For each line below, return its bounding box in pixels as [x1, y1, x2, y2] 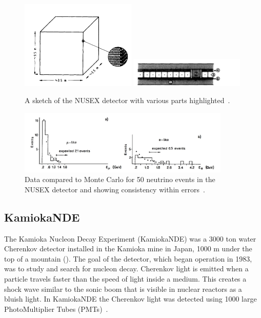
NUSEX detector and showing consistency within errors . [25, 184, 205, 194]
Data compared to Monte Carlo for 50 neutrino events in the [25, 174, 215, 185]
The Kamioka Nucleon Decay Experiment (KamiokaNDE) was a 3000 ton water [4, 233, 256, 244]
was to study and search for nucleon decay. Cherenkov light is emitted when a [4, 263, 249, 274]
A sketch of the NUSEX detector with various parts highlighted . [25, 95, 230, 106]
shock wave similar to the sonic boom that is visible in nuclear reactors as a [4, 283, 242, 294]
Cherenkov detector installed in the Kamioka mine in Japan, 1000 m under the [4, 243, 252, 254]
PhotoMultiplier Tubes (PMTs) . [4, 303, 108, 314]
